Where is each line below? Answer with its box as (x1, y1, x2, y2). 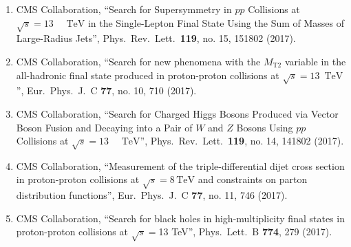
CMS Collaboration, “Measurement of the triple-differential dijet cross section (16, 158, 345, 173)
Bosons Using (236, 120, 293, 134)
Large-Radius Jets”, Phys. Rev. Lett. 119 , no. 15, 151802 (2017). (16, 31, 296, 45)
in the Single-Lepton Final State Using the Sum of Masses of (87, 15, 345, 30)
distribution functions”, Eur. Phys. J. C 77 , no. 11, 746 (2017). (16, 188, 288, 202)
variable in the (284, 54, 346, 68)
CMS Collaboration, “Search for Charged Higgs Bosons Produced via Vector (16, 106, 339, 120)
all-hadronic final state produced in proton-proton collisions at (16, 67, 279, 82)
